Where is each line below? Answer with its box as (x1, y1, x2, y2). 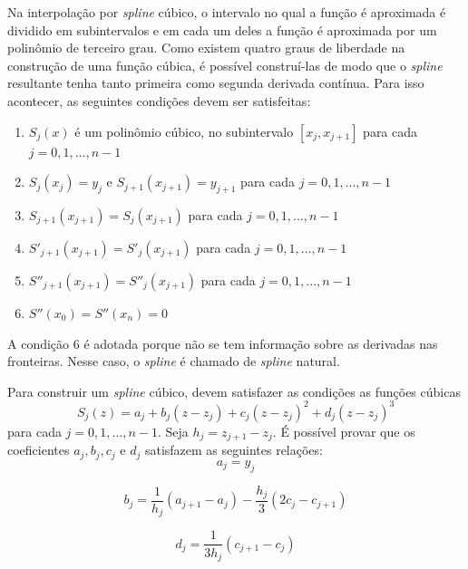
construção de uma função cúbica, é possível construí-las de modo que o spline (7, 55, 443, 74)
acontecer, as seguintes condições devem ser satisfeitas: (7, 91, 311, 110)
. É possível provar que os (272, 421, 415, 440)
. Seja (158, 421, 189, 440)
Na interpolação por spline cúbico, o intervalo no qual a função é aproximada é (7, 3, 446, 21)
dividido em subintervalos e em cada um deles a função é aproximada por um (7, 20, 437, 39)
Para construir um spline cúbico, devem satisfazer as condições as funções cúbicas (7, 381, 461, 400)
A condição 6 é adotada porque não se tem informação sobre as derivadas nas (7, 333, 438, 352)
